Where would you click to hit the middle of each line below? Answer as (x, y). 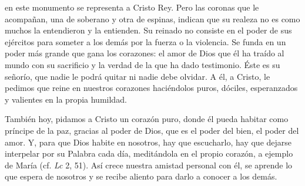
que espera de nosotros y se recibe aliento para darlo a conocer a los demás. (141, 176)
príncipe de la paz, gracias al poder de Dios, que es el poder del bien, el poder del (152, 130)
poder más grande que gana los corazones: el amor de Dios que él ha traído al (145, 53)
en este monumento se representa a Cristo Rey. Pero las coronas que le (132, 7)
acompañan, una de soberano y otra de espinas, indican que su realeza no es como (152, 18)
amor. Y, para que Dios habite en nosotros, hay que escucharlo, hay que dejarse (148, 142)
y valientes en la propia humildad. (66, 99)
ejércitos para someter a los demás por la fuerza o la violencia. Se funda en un (145, 41)
